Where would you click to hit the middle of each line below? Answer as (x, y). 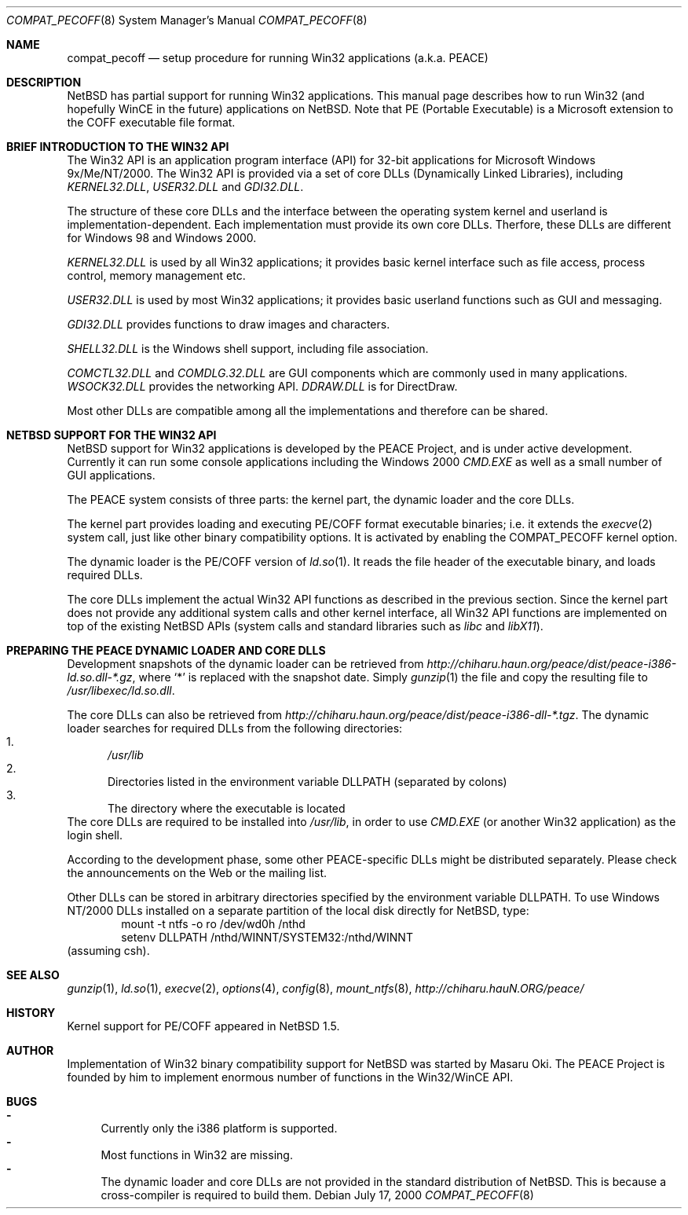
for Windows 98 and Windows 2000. (162, 238)
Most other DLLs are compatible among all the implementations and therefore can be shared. (307, 411)
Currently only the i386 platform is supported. (219, 1128)
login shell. (95, 835)
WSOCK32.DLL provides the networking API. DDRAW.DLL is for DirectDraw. (262, 386)
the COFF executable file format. (151, 122)
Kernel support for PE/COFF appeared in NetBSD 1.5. (203, 1026)
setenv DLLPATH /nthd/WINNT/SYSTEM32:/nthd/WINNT (267, 937)
